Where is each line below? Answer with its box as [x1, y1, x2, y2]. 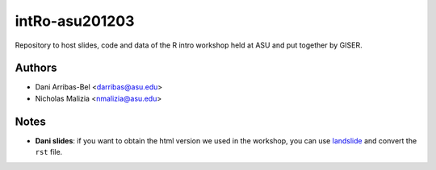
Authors [15, 61, 57, 75]
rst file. [35, 147, 63, 157]
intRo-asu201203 [15, 12, 135, 30]
